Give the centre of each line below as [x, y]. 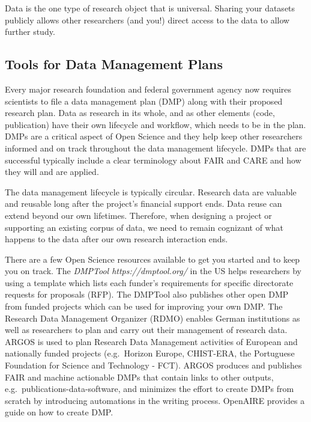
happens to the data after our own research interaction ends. [116, 239]
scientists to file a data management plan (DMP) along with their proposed [144, 101]
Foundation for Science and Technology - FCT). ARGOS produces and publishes [153, 365]
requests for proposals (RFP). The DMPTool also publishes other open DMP [147, 294]
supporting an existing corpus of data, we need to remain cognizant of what [144, 227]
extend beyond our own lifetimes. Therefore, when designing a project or [138, 215]
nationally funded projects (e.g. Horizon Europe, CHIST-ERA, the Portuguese [150, 353]
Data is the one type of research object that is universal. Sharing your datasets [150, 8]
